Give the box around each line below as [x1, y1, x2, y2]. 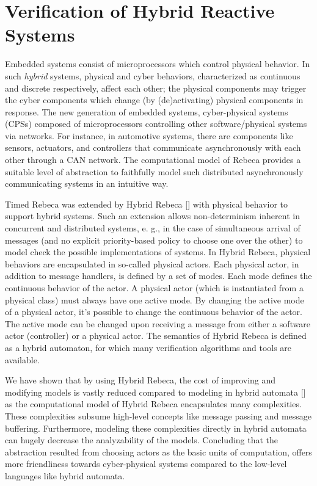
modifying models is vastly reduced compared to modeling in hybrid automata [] [5, 385, 306, 398]
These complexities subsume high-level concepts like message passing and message [5, 409, 312, 422]
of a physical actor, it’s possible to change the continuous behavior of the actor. [5, 305, 303, 318]
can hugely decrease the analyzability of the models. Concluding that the [5, 433, 279, 446]
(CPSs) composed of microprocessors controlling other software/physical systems [5, 117, 307, 130]
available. [5, 353, 40, 366]
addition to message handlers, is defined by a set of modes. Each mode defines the [5, 269, 312, 282]
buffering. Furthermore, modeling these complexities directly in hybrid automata [5, 421, 307, 434]
